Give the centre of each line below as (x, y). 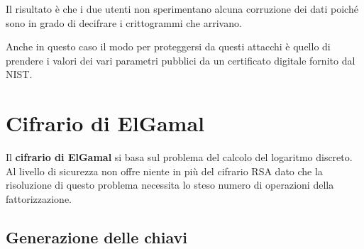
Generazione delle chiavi (96, 237)
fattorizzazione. (39, 198)
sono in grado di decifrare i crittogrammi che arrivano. (124, 22)
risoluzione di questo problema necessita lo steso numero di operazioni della (170, 185)
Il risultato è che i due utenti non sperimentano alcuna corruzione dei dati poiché (182, 9)
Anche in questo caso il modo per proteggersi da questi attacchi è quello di (168, 46)
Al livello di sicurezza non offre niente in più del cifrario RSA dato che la (164, 171)
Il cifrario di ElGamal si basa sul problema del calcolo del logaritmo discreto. (179, 157)
